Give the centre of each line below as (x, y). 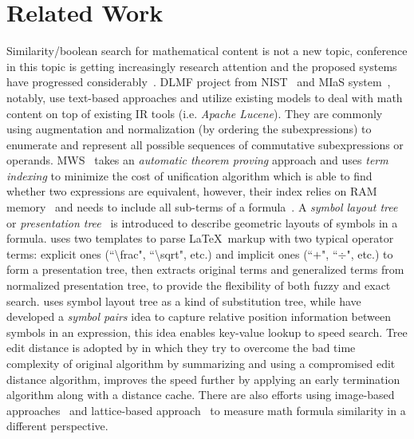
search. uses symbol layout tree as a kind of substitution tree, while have (184, 301)
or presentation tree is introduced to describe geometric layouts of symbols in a (202, 222)
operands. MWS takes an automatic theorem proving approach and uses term (197, 160)
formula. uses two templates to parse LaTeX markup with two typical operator (200, 238)
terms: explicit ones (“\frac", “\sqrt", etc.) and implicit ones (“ (160, 253)
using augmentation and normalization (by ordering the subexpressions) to (189, 129)
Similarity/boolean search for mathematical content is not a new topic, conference (207, 51)
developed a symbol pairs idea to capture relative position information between (199, 316)
